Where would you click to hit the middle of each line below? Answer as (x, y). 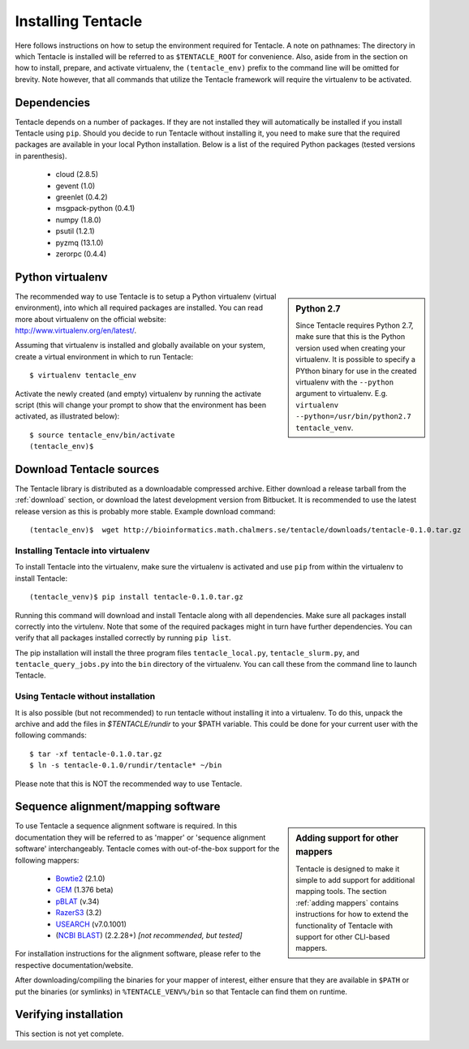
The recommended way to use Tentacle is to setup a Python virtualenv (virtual (146, 296)
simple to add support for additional (355, 880)
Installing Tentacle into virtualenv (82, 550)
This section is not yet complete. (69, 1034)
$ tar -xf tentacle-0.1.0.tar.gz (96, 754)
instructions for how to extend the (352, 914)
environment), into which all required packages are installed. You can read (139, 307)
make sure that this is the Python (351, 337)
